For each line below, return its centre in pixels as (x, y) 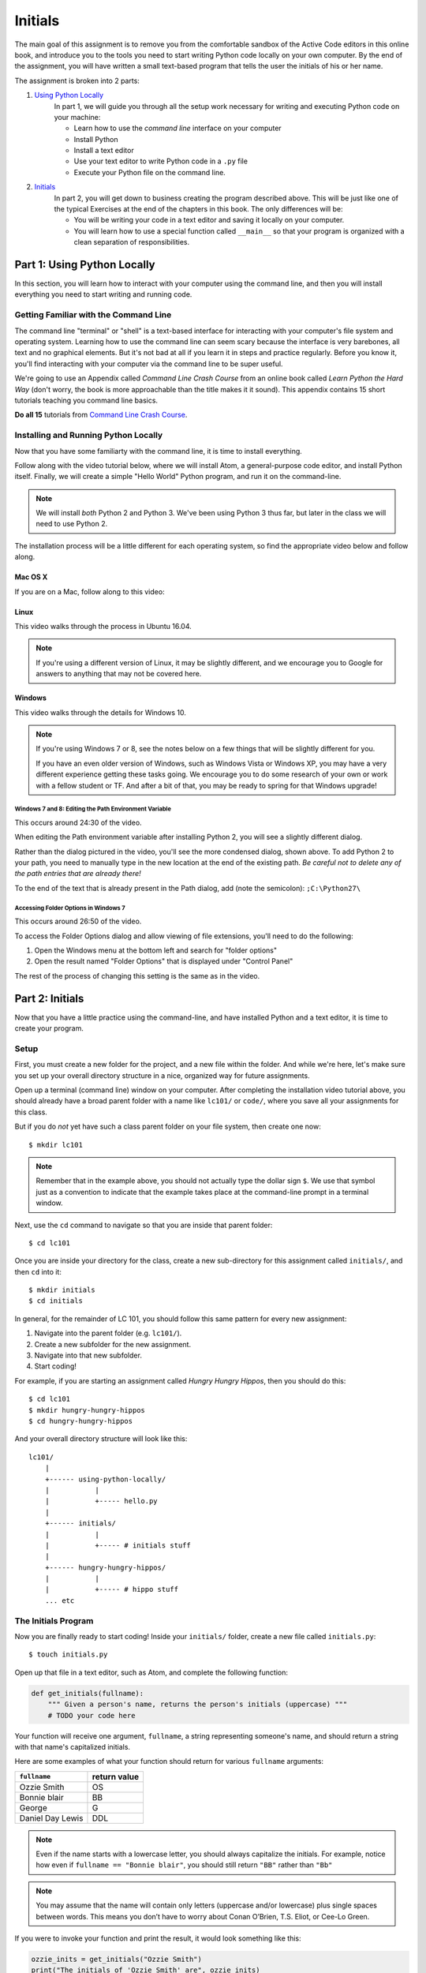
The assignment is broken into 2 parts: (77, 80)
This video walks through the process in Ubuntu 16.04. (103, 627)
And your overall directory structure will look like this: (101, 1439)
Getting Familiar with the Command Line (93, 315)
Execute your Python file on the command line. (150, 172)
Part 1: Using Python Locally (85, 265)
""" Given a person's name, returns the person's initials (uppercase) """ (198, 1704)
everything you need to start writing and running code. (103, 294)
